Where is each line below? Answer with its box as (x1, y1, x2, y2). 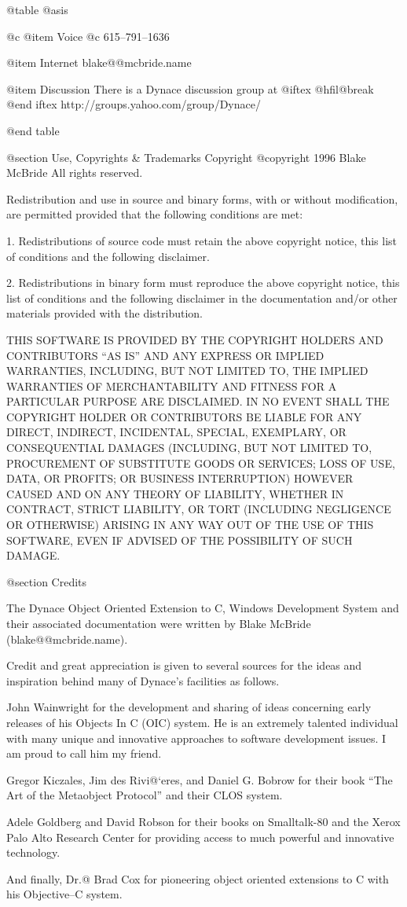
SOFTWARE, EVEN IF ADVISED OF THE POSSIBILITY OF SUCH (6, 531, 353, 548)
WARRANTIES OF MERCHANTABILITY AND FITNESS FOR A (6, 377, 337, 394)
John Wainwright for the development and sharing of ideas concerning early (6, 699, 372, 715)
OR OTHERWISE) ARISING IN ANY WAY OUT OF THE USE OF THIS (6, 516, 374, 533)
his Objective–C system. (6, 886, 123, 902)
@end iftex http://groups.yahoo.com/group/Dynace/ (6, 96, 261, 112)
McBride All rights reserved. (6, 164, 143, 181)
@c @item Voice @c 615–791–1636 (6, 28, 170, 44)
